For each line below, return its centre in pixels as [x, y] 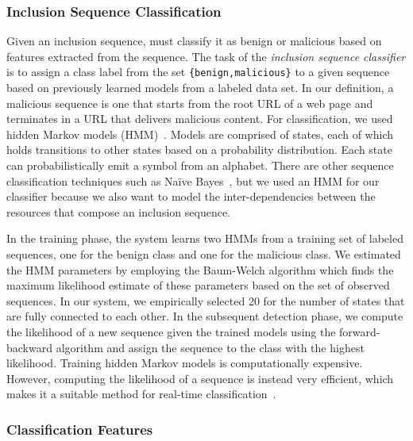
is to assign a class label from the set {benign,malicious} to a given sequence [198, 72]
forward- [360, 331]
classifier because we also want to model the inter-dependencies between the [191, 196]
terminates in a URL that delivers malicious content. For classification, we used [200, 119]
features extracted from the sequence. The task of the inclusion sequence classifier [206, 56]
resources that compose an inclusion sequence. [118, 211]
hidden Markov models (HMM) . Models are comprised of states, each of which [200, 134]
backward [29, 347]
